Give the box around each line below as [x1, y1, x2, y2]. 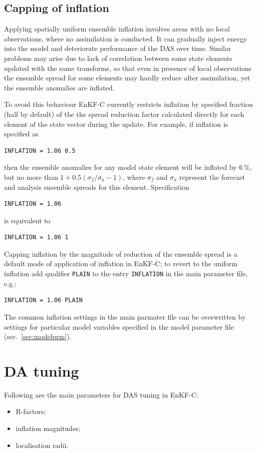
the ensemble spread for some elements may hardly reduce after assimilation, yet [4, 72, 251, 83]
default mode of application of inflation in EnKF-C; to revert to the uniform [4, 258, 238, 269]
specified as [4, 128, 38, 139]
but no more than [4, 171, 58, 182]
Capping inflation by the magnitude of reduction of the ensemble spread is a [4, 248, 238, 259]
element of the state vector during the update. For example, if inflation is [4, 118, 228, 129]
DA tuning [4, 360, 79, 381]
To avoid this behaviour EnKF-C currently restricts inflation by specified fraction [4, 99, 253, 109]
